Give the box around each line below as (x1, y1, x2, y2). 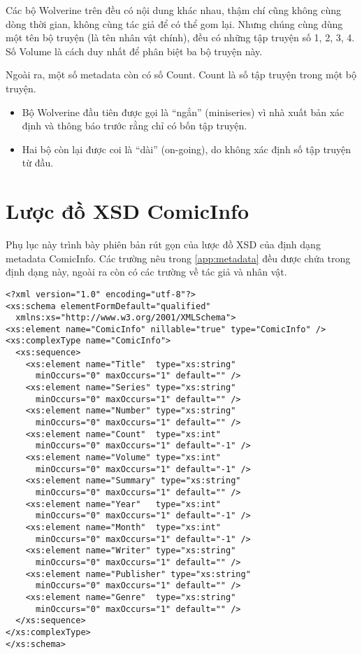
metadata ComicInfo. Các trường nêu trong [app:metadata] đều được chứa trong (6, 250, 351, 265)
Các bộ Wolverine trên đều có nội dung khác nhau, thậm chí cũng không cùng (6, 3, 342, 17)
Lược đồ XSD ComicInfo (6, 197, 249, 225)
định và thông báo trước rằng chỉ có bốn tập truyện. (22, 118, 247, 133)
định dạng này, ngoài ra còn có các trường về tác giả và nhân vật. (6, 264, 287, 279)
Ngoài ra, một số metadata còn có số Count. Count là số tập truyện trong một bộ (6, 67, 356, 82)
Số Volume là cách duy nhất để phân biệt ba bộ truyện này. (6, 43, 263, 58)
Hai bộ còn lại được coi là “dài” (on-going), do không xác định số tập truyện (22, 141, 352, 156)
